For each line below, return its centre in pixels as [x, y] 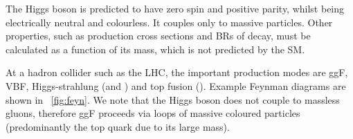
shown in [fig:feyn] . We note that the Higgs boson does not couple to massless [173, 99]
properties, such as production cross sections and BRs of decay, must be [158, 36]
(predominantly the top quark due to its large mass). [118, 126]
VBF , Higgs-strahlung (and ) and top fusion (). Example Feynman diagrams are [176, 85]
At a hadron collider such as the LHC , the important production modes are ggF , [177, 72]
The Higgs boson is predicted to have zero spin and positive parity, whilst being [175, 8]
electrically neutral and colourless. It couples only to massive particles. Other [169, 22]
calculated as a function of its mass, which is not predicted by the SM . [155, 49]
